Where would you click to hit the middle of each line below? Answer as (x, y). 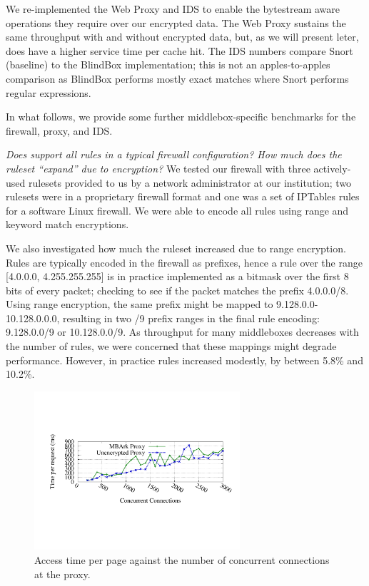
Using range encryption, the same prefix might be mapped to (140, 304)
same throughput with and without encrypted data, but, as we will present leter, (182, 37)
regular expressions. (49, 92)
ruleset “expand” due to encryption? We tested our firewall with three (158, 168)
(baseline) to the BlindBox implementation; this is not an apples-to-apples (168, 65)
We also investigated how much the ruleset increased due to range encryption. (176, 248)
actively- (332, 168)
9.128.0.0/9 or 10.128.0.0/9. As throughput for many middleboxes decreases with (182, 332)
